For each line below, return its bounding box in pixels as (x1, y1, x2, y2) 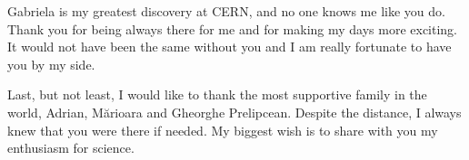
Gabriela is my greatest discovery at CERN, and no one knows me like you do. (7, 2, 445, 20)
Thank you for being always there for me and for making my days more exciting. (7, 19, 458, 38)
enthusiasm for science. (7, 138, 135, 157)
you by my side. (7, 54, 95, 73)
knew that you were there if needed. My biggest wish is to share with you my (7, 120, 438, 139)
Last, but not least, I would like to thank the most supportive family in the (7, 85, 427, 104)
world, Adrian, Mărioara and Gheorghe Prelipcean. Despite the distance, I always (7, 102, 462, 121)
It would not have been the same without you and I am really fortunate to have (7, 37, 452, 56)
